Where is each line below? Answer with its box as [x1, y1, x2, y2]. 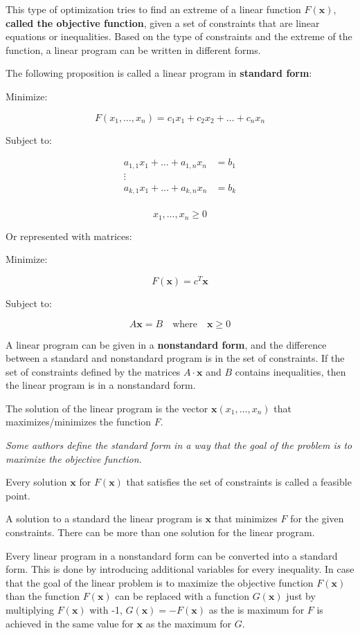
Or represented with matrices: [6, 228, 132, 243]
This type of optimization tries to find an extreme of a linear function [6, 2, 301, 16]
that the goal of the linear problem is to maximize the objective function [6, 575, 314, 589]
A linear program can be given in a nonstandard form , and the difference [6, 337, 327, 351]
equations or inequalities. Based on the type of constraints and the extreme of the [6, 29, 352, 44]
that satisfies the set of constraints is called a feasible [126, 475, 352, 489]
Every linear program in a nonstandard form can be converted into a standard [6, 548, 338, 562]
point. [6, 488, 30, 502]
